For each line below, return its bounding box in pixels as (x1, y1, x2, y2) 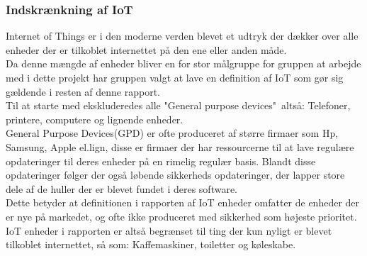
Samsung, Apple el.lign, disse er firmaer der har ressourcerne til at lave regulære (6, 139, 354, 154)
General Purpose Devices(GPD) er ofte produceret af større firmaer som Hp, (6, 126, 339, 140)
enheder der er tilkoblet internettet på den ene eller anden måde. (6, 42, 287, 57)
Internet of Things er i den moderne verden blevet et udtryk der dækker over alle (6, 28, 358, 43)
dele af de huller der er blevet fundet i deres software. (6, 181, 237, 196)
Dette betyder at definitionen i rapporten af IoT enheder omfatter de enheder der (6, 195, 360, 210)
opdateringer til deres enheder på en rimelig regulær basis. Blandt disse (6, 153, 316, 168)
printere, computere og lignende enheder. (6, 111, 183, 126)
